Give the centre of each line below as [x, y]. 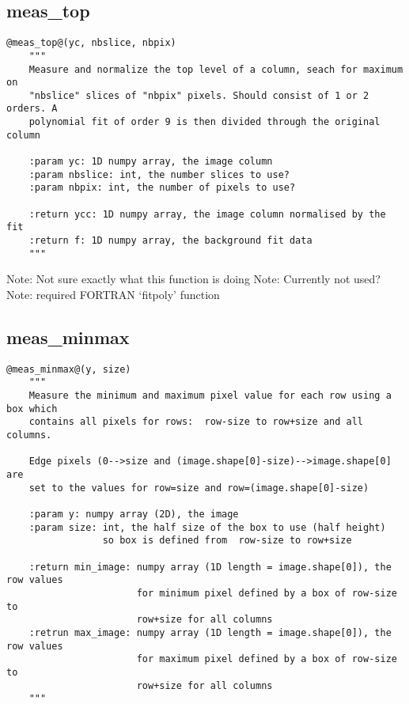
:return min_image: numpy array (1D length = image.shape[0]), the [210, 567]
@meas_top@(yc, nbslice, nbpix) [91, 43]
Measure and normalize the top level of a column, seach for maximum [216, 69]
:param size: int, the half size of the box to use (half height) [207, 527]
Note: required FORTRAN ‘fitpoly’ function [113, 294]
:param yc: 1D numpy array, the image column [151, 162]
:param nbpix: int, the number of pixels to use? [162, 188]
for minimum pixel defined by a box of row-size [267, 593]
